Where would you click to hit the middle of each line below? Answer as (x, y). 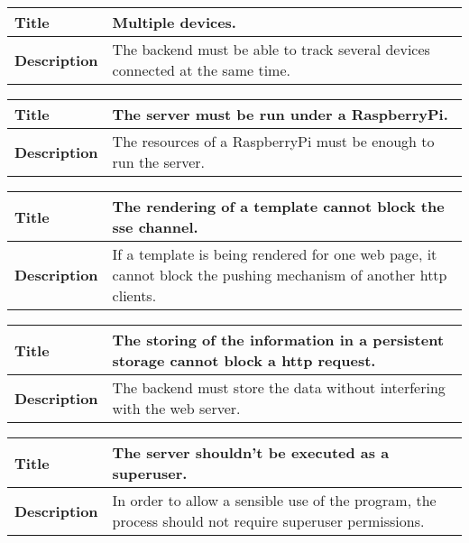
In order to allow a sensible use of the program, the (274, 500)
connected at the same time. (201, 70)
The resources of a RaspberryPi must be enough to (273, 141)
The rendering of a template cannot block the (278, 206)
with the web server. (176, 408)
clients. (134, 295)
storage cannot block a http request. (244, 360)
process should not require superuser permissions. (268, 521)
